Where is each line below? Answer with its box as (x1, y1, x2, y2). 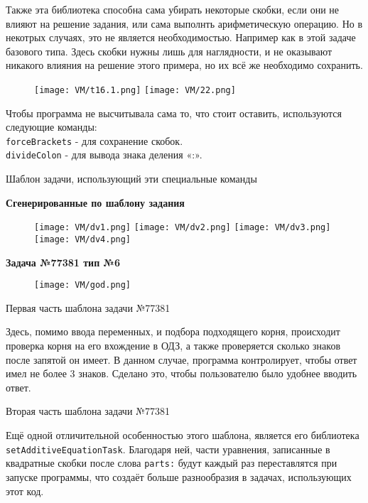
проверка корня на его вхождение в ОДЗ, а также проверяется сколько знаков (6, 338, 340, 353)
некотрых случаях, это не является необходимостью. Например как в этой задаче (6, 30, 356, 45)
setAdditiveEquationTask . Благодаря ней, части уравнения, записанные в (6, 441, 330, 456)
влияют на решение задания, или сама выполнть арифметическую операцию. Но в (6, 16, 363, 31)
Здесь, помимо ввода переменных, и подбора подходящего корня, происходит (6, 324, 340, 339)
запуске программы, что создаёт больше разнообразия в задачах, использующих (6, 469, 352, 484)
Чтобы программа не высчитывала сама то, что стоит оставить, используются (6, 105, 342, 120)
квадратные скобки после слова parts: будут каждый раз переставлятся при (6, 455, 337, 470)
